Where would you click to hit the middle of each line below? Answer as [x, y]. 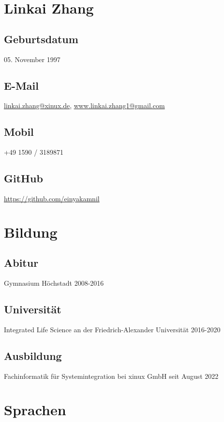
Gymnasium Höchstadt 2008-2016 [54, 283]
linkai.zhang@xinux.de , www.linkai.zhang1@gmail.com [84, 105]
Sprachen [35, 409]
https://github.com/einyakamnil [52, 198]
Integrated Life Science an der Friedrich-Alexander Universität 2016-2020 [112, 329]
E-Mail [21, 85]
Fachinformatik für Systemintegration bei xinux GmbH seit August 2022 [111, 376]
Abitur [21, 263]
